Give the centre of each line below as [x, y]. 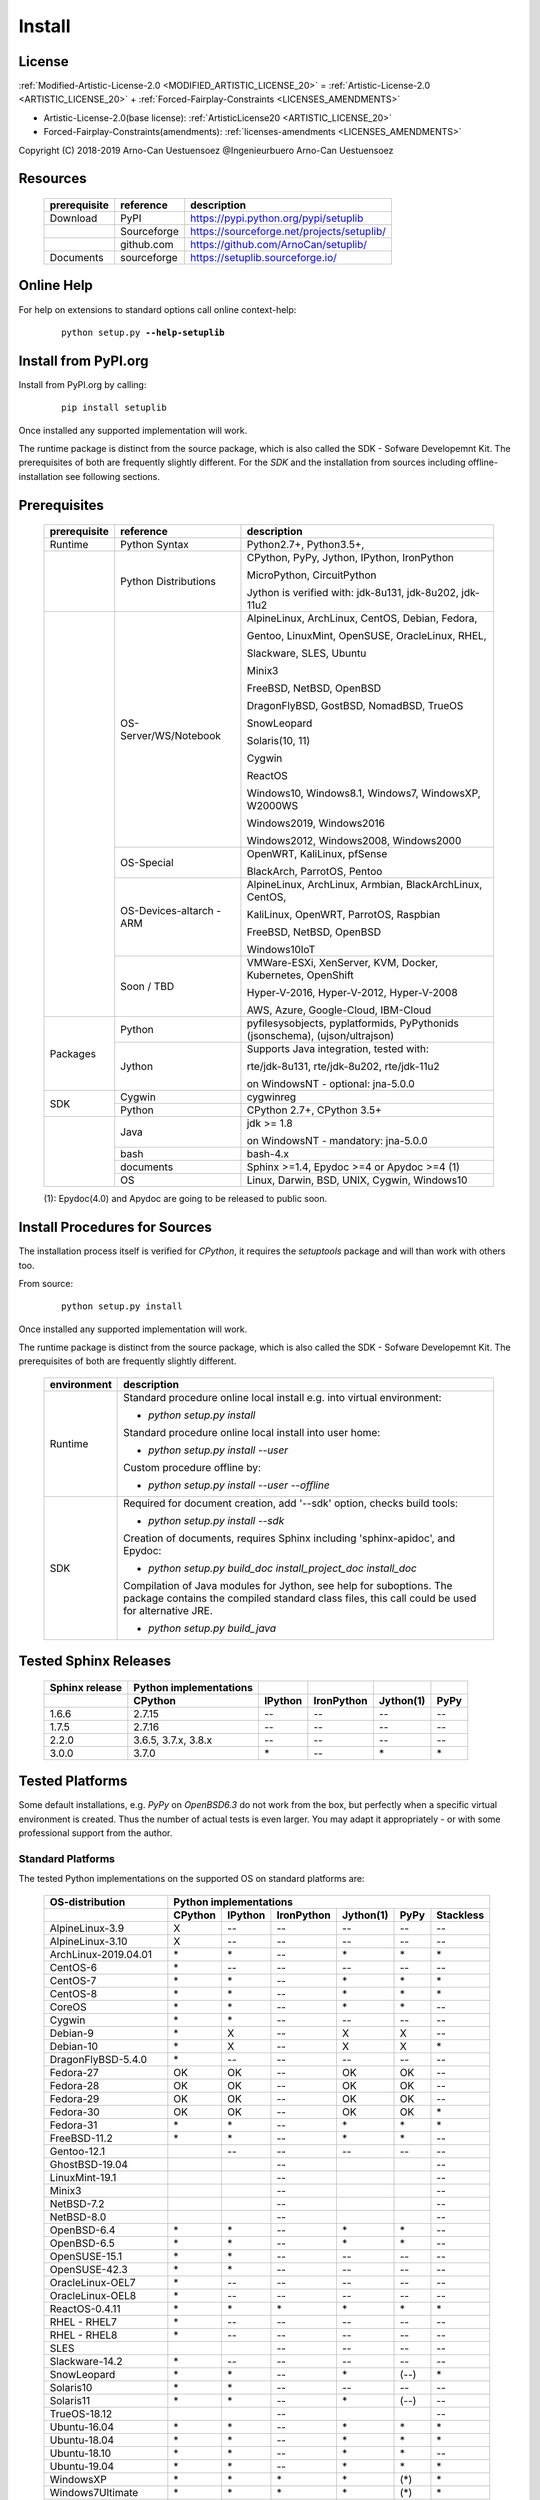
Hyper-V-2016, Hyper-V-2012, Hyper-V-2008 [352, 993]
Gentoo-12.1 [77, 2151]
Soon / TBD [147, 987]
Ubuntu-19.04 [82, 2466]
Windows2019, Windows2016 [315, 823]
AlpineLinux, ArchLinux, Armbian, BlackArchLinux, [364, 885]
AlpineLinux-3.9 [87, 1928]
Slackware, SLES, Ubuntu [306, 653]
